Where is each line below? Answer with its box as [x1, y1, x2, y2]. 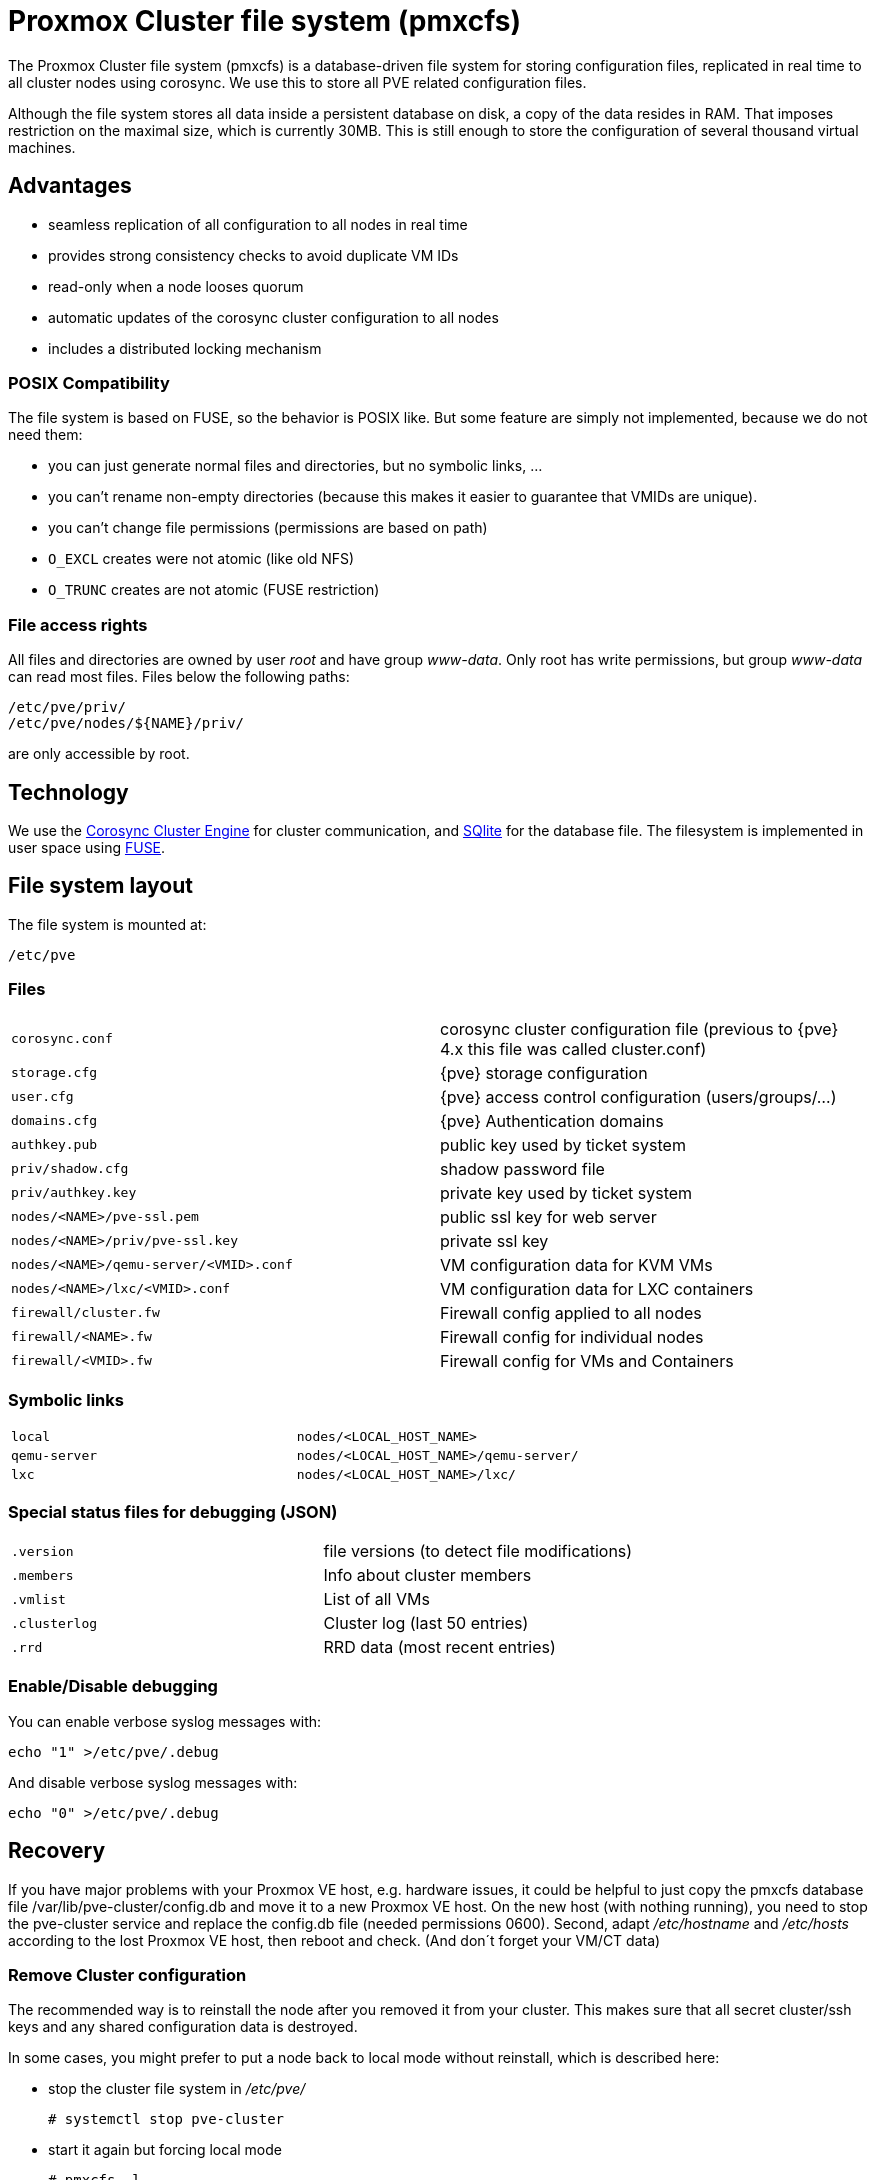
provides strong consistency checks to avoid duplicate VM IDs [48, 246, 459, 264]
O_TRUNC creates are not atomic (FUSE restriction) [48, 581, 380, 599]
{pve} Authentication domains [440, 1110, 664, 1131]
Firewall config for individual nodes [440, 1326, 704, 1347]
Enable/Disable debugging [8, 1676, 218, 1697]
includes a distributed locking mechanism [48, 339, 322, 357]
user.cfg [11, 1089, 74, 1105]
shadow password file [440, 1158, 605, 1179]
